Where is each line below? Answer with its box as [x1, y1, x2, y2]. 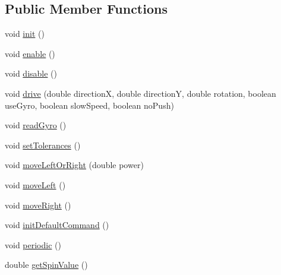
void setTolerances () [5, 138, 81, 151]
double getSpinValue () [5, 258, 88, 271]
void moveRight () [5, 198, 71, 211]
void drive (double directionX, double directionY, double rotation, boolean [5, 87, 276, 99]
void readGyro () [5, 119, 67, 131]
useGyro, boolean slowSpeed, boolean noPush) [5, 99, 174, 111]
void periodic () [5, 238, 61, 251]
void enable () [5, 47, 55, 59]
